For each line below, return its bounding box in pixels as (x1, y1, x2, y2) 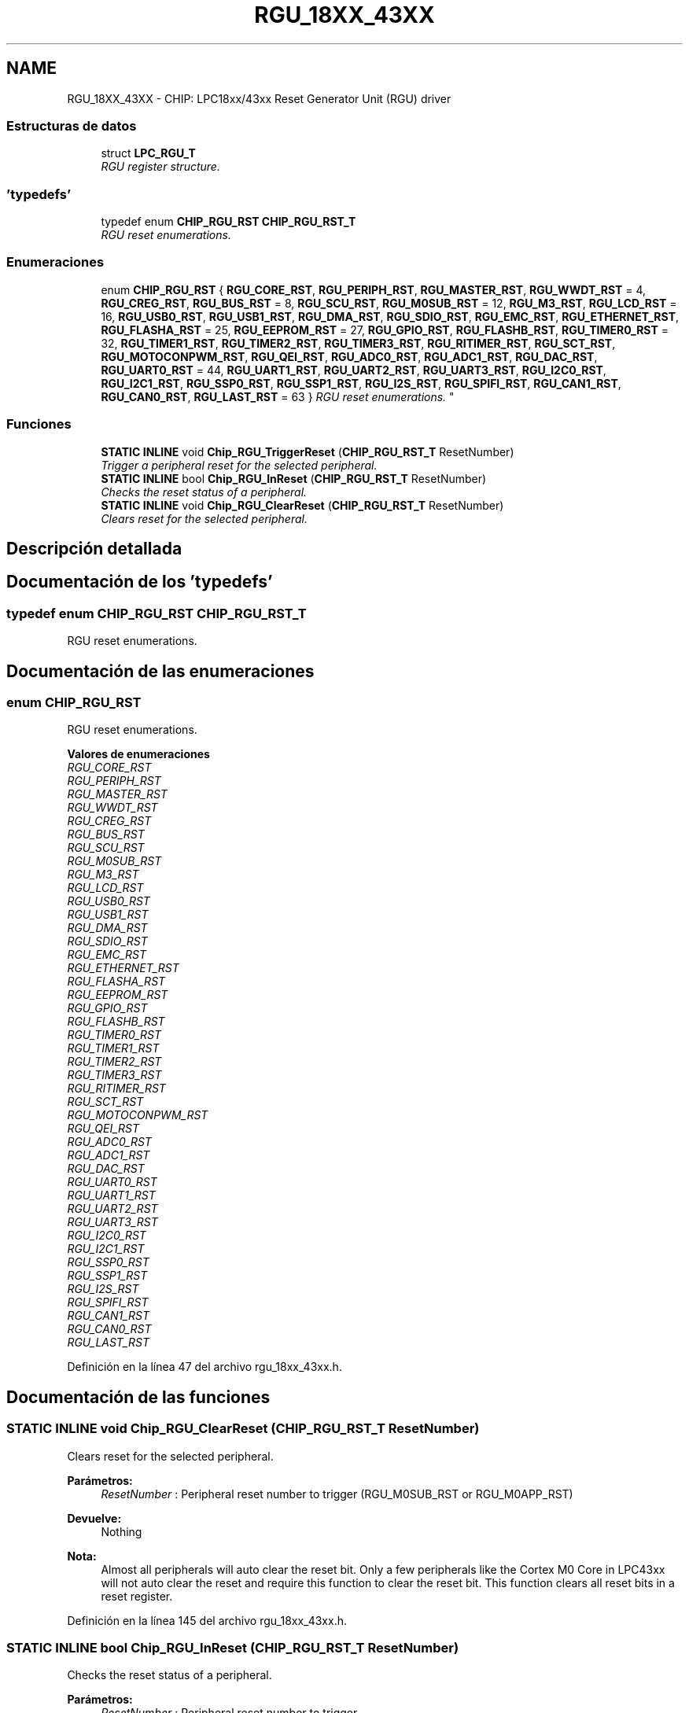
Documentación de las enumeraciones (6, 661, 315, 681)
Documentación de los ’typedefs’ (6, 572, 273, 592)
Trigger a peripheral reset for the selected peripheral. (101, 458, 378, 472)
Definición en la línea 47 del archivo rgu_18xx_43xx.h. (67, 1360, 342, 1374)
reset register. (101, 1589, 173, 1603)
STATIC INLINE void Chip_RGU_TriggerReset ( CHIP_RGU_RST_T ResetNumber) (101, 444, 514, 459)
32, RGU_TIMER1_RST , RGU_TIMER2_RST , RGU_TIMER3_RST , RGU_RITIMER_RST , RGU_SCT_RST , (101, 336, 616, 350)
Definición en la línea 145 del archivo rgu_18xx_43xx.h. (67, 1613, 347, 1627)
